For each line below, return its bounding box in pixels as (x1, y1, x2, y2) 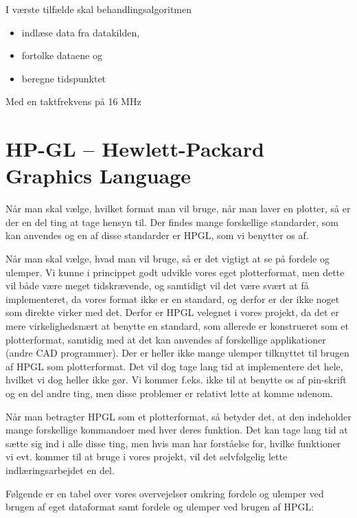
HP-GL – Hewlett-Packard (5, 135, 264, 163)
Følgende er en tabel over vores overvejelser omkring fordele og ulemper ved (5, 486, 324, 500)
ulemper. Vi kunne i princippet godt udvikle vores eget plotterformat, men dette (5, 264, 345, 279)
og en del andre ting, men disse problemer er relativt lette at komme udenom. (5, 386, 333, 400)
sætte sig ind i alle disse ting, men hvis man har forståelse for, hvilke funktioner (5, 436, 341, 450)
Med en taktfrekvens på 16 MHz (5, 94, 141, 109)
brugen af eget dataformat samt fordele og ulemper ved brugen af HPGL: (5, 499, 314, 514)
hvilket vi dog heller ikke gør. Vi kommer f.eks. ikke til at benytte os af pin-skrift (5, 372, 347, 387)
